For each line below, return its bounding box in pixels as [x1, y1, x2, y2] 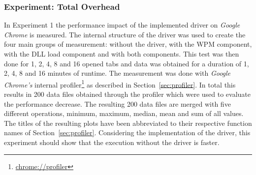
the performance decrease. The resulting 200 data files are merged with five [4, 98, 231, 109]
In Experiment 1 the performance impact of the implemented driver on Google [4, 20, 240, 30]
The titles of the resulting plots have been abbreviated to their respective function [4, 117, 252, 128]
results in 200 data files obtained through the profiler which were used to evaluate [4, 89, 251, 99]
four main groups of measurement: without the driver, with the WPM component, [4, 39, 252, 49]
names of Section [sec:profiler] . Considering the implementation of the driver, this [4, 127, 251, 138]
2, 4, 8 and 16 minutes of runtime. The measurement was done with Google [4, 68, 231, 78]
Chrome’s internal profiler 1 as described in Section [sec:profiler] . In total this [4, 78, 236, 89]
